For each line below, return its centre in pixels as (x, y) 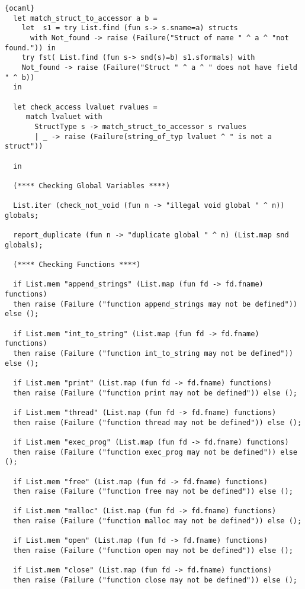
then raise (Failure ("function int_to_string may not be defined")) (153, 353)
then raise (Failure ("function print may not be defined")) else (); (155, 393)
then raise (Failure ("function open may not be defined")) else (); (153, 551)
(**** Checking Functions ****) (77, 265)
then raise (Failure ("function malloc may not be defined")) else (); (158, 521)
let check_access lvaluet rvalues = (85, 107)
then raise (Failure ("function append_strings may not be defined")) (155, 304)
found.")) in (30, 48)
